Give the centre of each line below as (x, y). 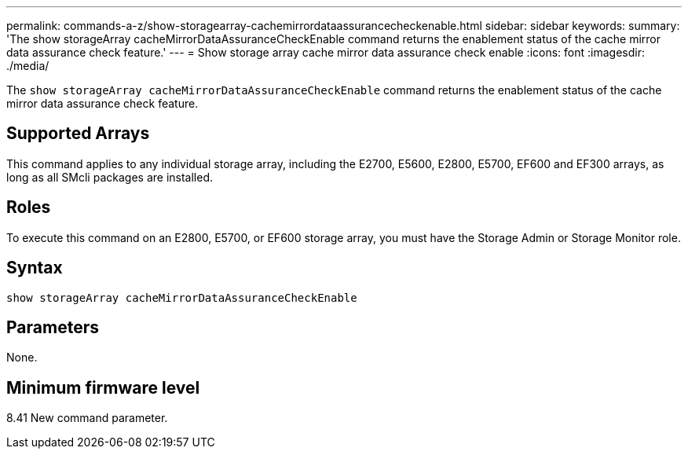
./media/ (28, 66)
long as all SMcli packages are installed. (110, 177)
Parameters (53, 327)
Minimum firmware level (103, 387)
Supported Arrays (78, 134)
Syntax (35, 268)
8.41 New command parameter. (87, 418)
